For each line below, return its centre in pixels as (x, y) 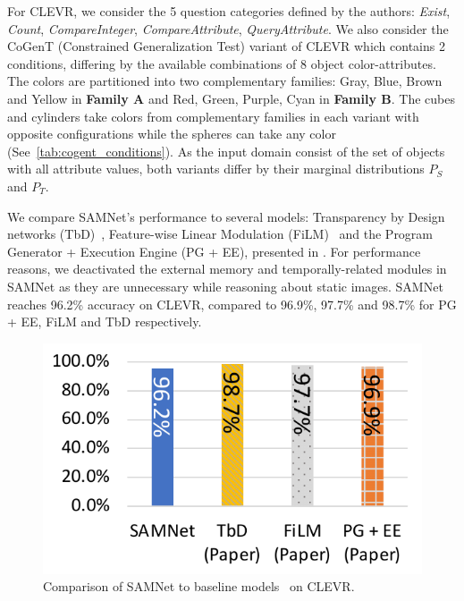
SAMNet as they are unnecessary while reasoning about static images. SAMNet (225, 286)
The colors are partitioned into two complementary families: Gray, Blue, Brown (225, 81)
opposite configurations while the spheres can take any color (172, 134)
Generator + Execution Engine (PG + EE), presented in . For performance (214, 251)
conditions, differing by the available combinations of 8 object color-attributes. (222, 63)
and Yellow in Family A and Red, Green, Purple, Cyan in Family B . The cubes (231, 98)
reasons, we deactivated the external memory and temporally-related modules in (227, 269)
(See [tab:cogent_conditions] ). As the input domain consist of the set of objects (226, 151)
